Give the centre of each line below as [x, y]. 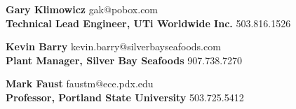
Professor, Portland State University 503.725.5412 [125, 97]
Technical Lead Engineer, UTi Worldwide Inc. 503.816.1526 [148, 23]
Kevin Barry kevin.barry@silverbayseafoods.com [113, 46]
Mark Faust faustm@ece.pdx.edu [80, 83]
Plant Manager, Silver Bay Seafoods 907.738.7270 [124, 60]
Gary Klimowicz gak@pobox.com [82, 9]
